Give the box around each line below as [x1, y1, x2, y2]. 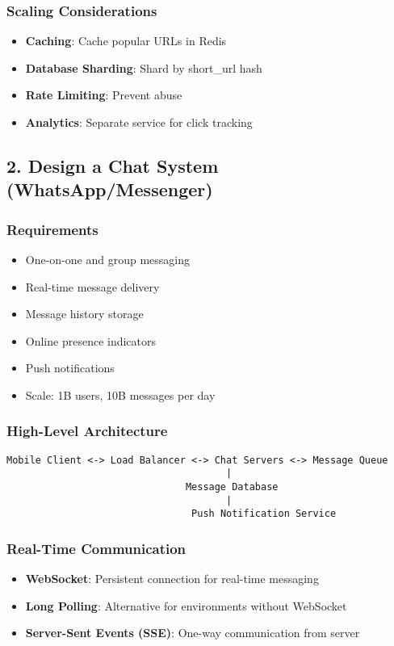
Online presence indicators [25, 332, 157, 349]
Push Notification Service [191, 508, 337, 520]
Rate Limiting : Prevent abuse [25, 86, 182, 103]
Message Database [185, 481, 279, 493]
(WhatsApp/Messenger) [6, 177, 213, 202]
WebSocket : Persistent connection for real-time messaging [25, 570, 319, 587]
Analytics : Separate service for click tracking [25, 114, 253, 130]
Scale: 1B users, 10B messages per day [25, 386, 216, 403]
